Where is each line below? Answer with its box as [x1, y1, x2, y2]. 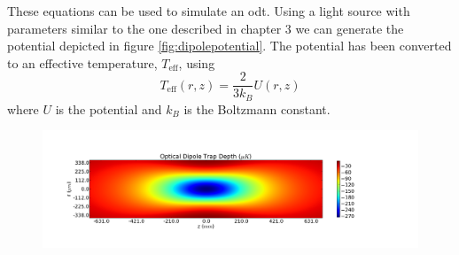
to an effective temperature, [7, 53, 158, 72]
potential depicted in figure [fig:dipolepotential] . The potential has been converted [7, 36, 452, 55]
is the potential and [55, 99, 162, 118]
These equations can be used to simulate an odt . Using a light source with [7, 2, 410, 19]
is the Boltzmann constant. [183, 99, 331, 118]
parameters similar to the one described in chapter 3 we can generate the [7, 19, 404, 37]
